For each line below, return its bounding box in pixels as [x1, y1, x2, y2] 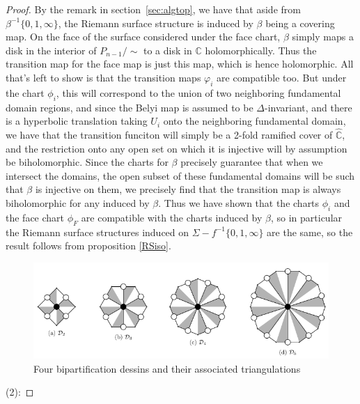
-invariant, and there [264, 100, 352, 114]
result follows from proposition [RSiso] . [6, 238, 171, 253]
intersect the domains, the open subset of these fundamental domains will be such [6, 168, 355, 182]
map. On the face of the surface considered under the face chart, [6, 29, 281, 44]
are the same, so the [267, 224, 353, 239]
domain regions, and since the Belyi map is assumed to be [6, 100, 253, 114]
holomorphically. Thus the [205, 42, 317, 57]
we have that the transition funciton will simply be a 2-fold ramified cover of [6, 127, 333, 141]
